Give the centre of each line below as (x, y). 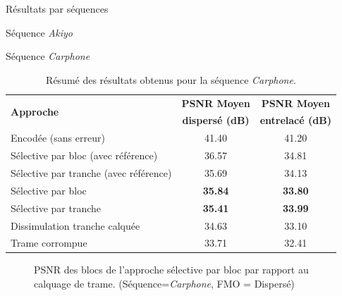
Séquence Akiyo (39, 32)
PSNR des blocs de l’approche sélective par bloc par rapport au (171, 270)
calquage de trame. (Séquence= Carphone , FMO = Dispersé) (164, 284)
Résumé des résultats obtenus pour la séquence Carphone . (171, 79)
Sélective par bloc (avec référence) (84, 155)
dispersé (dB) (216, 120)
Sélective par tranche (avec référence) (91, 173)
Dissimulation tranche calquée (75, 225)
